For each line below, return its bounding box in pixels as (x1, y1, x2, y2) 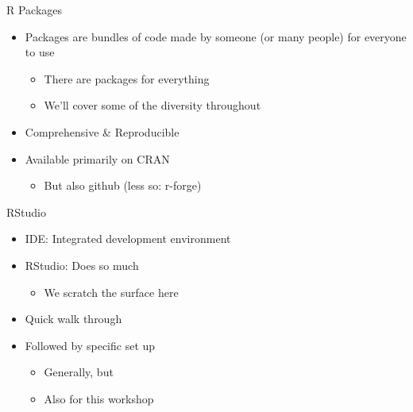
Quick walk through (25, 310, 122, 327)
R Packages (6, 2, 63, 17)
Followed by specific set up (25, 337, 156, 353)
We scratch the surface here (44, 283, 179, 300)
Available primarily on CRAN (25, 150, 170, 167)
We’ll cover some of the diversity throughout (44, 97, 261, 114)
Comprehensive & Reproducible (25, 123, 179, 140)
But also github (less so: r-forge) (44, 177, 202, 194)
